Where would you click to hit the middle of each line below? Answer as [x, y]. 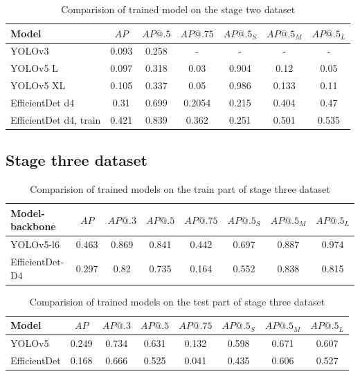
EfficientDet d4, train [56, 119]
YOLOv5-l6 [35, 244]
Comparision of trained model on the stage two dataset [178, 9]
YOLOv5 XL [38, 85]
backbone [33, 226]
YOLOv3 [30, 51]
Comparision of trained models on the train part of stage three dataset [180, 189]
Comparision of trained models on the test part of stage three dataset [177, 301]
